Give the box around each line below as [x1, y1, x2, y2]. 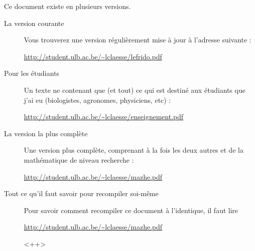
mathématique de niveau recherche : [24, 154, 134, 165]
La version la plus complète [4, 128, 88, 138]
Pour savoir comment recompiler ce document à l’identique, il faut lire [24, 205, 238, 215]
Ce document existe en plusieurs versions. [4, 1, 131, 11]
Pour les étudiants [4, 68, 59, 78]
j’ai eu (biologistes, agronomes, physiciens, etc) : [24, 94, 171, 105]
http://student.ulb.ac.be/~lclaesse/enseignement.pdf [24, 111, 184, 122]
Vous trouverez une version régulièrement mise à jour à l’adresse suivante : [24, 34, 252, 45]
